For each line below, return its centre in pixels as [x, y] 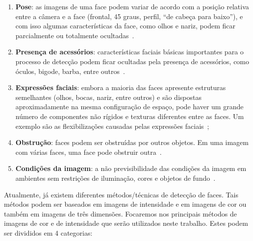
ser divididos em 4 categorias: [48, 232]
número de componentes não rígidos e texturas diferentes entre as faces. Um [130, 116]
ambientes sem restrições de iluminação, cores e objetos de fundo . [115, 178]
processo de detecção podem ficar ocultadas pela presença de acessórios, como [132, 61]
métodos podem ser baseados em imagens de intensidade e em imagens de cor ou [125, 204]
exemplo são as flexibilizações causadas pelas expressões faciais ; [112, 126]
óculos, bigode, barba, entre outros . [70, 71]
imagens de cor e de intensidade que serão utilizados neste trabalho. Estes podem [126, 223]
